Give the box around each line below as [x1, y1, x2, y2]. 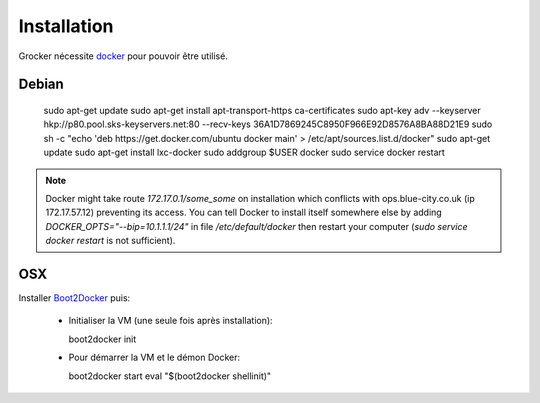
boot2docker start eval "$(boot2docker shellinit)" [68, 370, 272, 382]
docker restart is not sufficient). [45, 235, 176, 247]
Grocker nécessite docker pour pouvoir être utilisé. [18, 50, 229, 62]
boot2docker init [68, 333, 137, 345]
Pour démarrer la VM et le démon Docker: [68, 351, 241, 364]
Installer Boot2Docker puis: [18, 291, 131, 304]
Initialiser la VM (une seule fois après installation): [68, 315, 274, 327]
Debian [18, 76, 64, 93]
